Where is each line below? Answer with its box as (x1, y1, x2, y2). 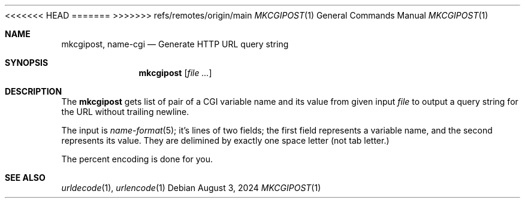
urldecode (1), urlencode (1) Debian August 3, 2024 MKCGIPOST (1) (61, 183, 321, 193)
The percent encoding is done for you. (61, 154, 213, 164)
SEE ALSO (5, 172, 46, 183)
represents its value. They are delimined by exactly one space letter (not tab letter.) (61, 135, 390, 146)
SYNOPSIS (5, 57, 49, 68)
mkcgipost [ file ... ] (138, 68, 212, 78)
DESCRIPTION (5, 86, 62, 96)
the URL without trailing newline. (61, 107, 189, 117)
